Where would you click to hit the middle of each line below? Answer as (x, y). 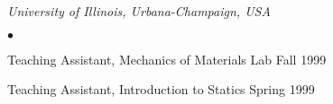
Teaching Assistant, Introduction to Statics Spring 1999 (161, 89)
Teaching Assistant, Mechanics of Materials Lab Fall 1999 (167, 59)
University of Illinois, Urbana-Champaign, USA (139, 11)
